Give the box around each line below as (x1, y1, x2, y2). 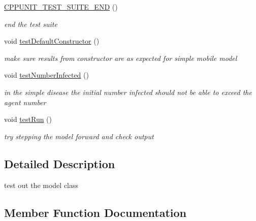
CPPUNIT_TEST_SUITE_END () (4, 2, 118, 12)
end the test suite (4, 18, 57, 29)
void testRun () (4, 114, 52, 124)
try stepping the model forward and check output (4, 131, 154, 141)
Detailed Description (4, 155, 115, 171)
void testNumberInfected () (4, 70, 89, 80)
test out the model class (4, 179, 79, 190)
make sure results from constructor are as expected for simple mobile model (4, 52, 237, 63)
